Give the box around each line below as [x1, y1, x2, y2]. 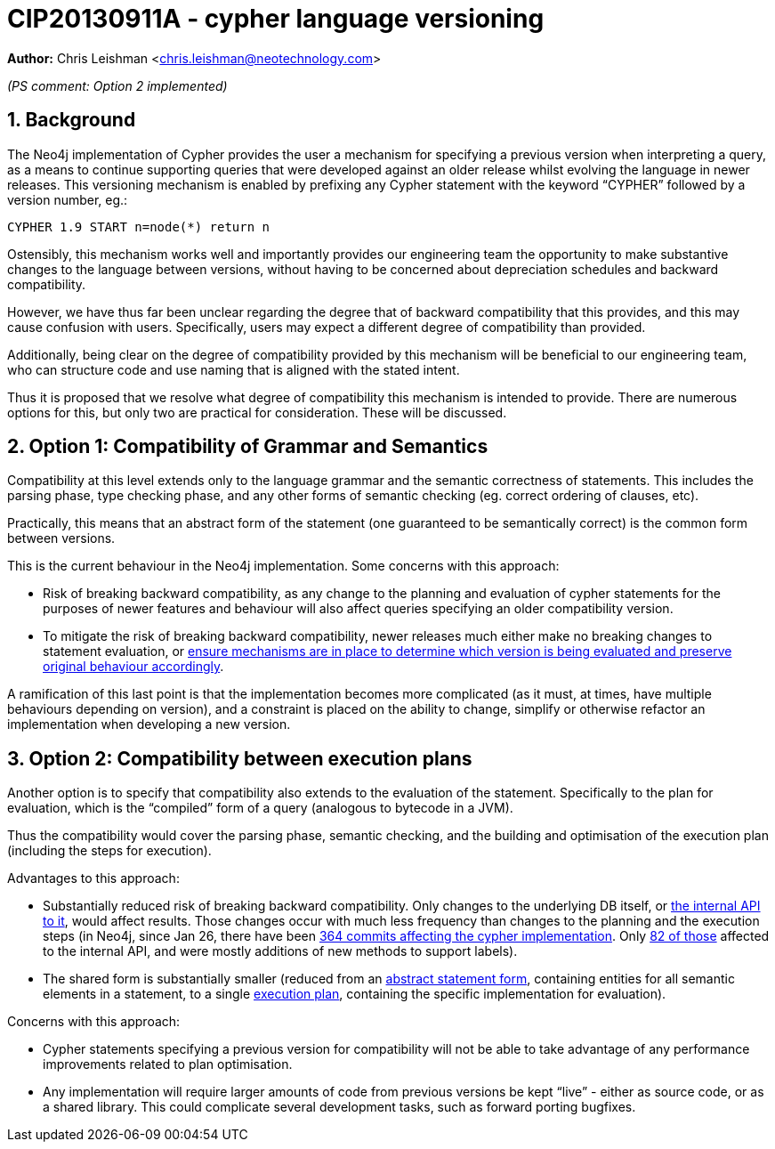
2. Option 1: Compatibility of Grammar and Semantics [7, 435, 488, 458]
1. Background [7, 109, 136, 132]
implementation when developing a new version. [7, 716, 291, 732]
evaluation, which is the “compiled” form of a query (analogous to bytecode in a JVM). [7, 800, 513, 816]
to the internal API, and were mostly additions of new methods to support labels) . [43, 943, 518, 959]
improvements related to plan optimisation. [43, 1056, 293, 1072]
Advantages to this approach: [7, 870, 180, 886]
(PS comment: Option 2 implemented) [7, 77, 228, 93]
